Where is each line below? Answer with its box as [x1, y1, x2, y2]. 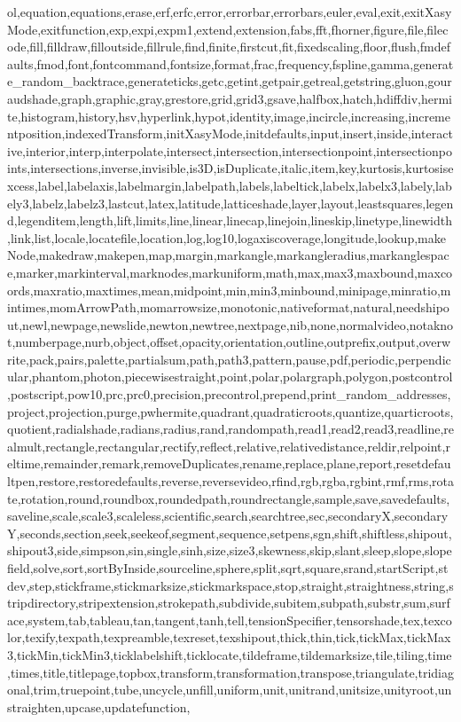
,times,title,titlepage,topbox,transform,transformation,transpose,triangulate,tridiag [7, 663, 454, 681]
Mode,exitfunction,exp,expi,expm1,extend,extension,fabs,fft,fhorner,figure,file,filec [7, 20, 449, 38]
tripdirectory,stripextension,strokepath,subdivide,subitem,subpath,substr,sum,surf [7, 593, 450, 612]
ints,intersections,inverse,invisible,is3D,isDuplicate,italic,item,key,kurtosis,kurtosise [7, 159, 454, 177]
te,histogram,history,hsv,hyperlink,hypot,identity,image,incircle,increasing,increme [7, 106, 450, 125]
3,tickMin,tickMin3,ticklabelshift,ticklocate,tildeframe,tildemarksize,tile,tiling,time [7, 645, 452, 663]
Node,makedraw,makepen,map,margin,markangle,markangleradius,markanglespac [7, 246, 449, 264]
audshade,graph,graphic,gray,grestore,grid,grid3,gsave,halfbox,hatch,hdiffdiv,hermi [7, 89, 452, 107]
